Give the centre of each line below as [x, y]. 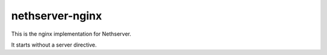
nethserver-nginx [57, 16]
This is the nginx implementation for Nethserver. [71, 34]
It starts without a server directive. [54, 45]
